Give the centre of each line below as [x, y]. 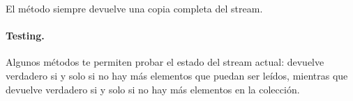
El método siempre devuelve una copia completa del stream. [134, 8]
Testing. [25, 36]
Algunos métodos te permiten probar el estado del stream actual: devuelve [165, 62]
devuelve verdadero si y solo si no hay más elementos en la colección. [153, 89]
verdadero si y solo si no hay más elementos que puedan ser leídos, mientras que [177, 75]
